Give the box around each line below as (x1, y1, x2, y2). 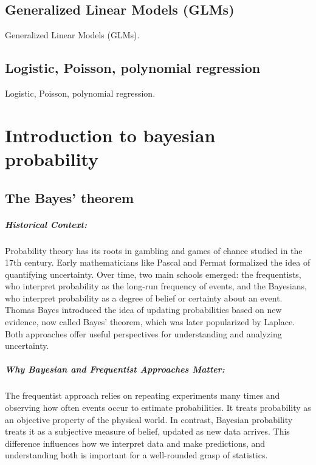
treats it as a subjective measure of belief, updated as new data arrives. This (5, 425, 290, 438)
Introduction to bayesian (5, 122, 216, 147)
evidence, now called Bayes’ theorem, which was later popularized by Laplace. (5, 315, 295, 328)
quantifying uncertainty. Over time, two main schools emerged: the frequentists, (5, 267, 301, 280)
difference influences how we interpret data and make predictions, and (5, 436, 266, 449)
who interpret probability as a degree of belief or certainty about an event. (5, 291, 283, 304)
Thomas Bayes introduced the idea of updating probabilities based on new (5, 303, 282, 316)
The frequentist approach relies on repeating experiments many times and (5, 389, 280, 402)
